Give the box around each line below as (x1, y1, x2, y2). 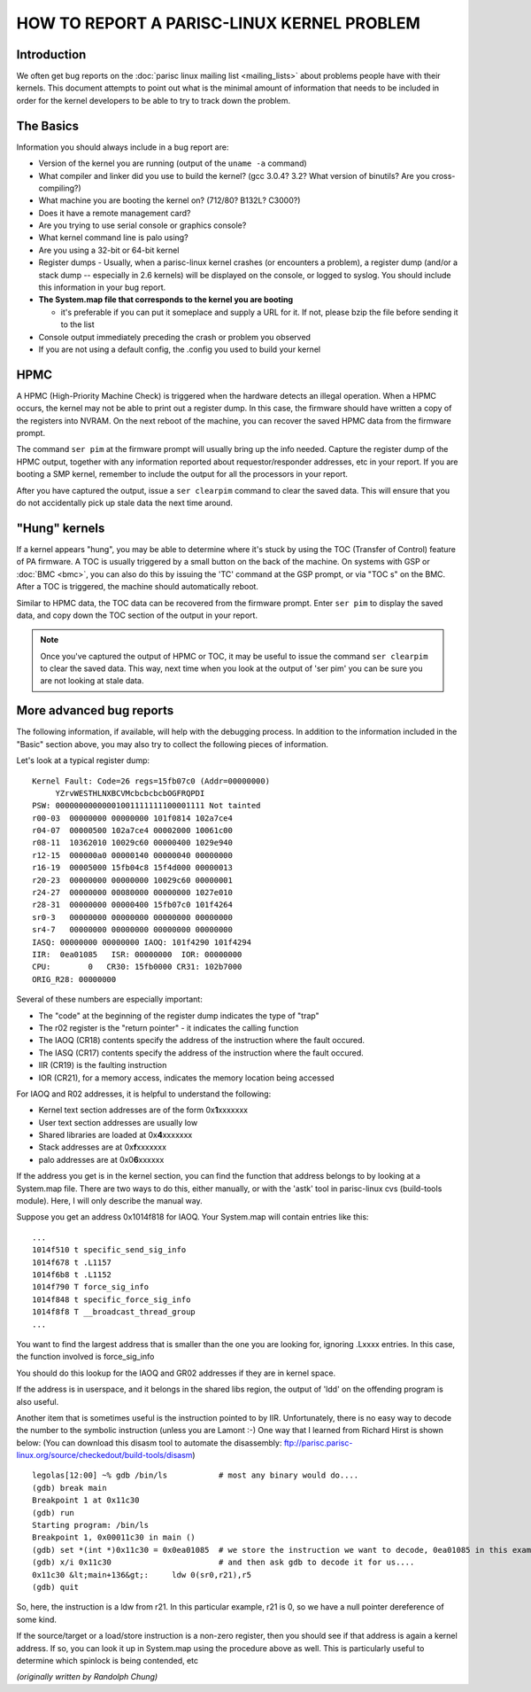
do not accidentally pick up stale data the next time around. (16, 497, 234, 509)
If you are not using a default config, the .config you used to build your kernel (38, 344, 321, 355)
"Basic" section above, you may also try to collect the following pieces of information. (16, 738, 329, 749)
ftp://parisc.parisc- (283, 1437, 353, 1448)
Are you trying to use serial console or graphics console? (38, 220, 247, 230)
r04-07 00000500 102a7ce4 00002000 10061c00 (32, 825, 234, 836)
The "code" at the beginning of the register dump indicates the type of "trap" (38, 1010, 319, 1021)
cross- (431, 170, 456, 181)
